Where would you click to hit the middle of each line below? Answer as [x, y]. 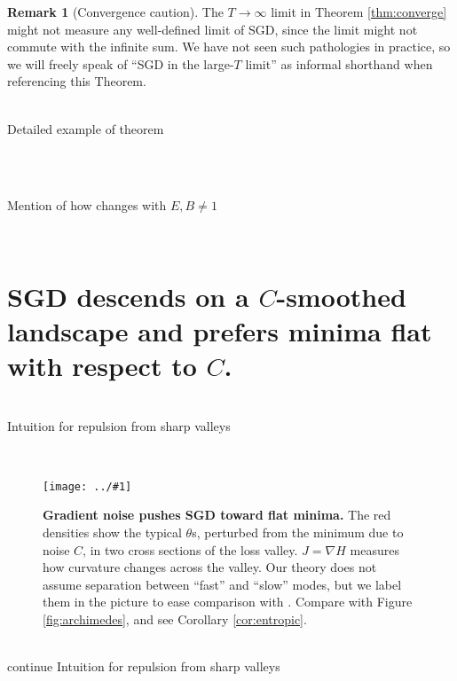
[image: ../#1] [87, 486]
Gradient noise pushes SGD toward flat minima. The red [217, 515]
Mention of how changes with [87, 205]
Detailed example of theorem [86, 128]
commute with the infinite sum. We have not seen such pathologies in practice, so [229, 47]
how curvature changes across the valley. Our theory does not [210, 567]
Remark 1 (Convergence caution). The [115, 12]
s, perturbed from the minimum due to [298, 532]
